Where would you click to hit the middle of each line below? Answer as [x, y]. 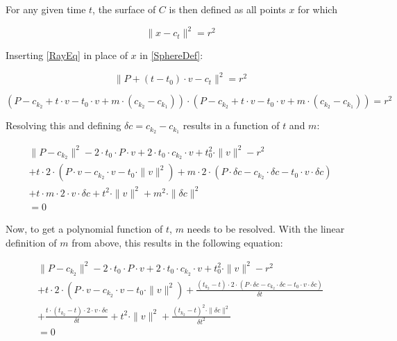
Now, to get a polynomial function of [84, 229]
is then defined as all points [227, 9]
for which [318, 9]
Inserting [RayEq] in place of [67, 55]
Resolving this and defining [64, 125]
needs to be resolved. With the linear [266, 229]
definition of [31, 242]
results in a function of [231, 125]
